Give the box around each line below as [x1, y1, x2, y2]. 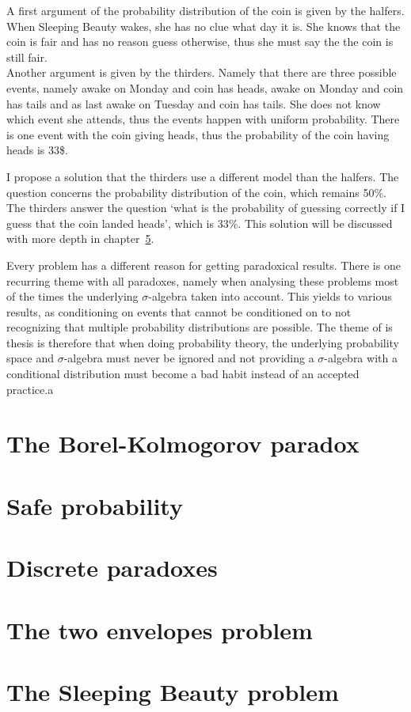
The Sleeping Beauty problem [6, 675, 339, 707]
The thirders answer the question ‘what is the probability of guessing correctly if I [6, 199, 405, 216]
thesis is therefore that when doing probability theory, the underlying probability [6, 334, 400, 350]
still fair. [6, 48, 48, 65]
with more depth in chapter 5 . [6, 230, 154, 247]
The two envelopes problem [6, 613, 313, 646]
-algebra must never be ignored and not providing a [63, 350, 314, 366]
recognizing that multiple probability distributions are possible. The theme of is [6, 319, 393, 335]
